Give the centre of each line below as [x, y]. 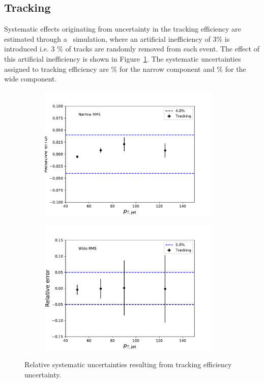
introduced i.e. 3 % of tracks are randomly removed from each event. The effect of [132, 49]
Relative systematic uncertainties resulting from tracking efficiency [128, 364]
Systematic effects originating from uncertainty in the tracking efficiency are [123, 29]
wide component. [31, 79]
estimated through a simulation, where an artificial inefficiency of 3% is [117, 38]
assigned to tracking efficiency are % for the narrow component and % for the [125, 69]
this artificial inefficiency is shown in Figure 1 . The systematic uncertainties [123, 58]
